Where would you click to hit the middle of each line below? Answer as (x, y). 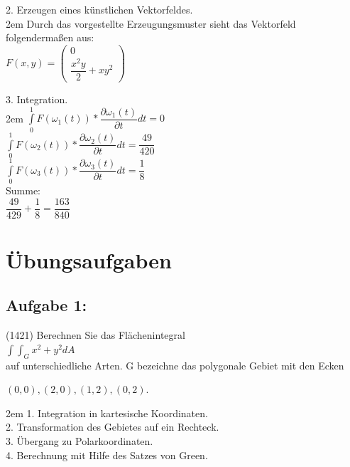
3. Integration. (37, 99)
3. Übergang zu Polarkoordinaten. (80, 441)
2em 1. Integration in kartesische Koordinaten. (107, 413)
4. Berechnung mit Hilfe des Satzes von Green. (107, 455)
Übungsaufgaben (89, 259)
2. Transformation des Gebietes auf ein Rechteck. (113, 427)
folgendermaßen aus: (50, 37)
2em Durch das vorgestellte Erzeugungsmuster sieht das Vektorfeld (151, 23)
